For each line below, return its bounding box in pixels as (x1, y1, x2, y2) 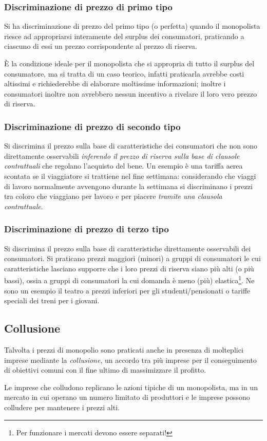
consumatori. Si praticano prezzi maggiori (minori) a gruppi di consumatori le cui (4, 253, 261, 264)
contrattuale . (4, 200, 43, 211)
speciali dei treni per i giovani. (4, 295, 100, 306)
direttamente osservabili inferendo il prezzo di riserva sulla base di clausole (4, 150, 240, 161)
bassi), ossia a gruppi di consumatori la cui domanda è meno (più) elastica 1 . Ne (4, 273, 255, 285)
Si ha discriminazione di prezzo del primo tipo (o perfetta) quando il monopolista (4, 21, 260, 31)
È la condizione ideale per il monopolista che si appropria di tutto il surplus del (4, 58, 255, 68)
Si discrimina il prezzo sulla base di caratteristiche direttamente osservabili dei (4, 243, 251, 253)
